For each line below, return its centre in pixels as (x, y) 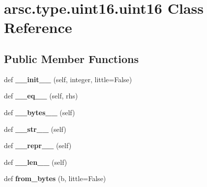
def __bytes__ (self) (40, 112)
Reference (38, 27)
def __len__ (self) (36, 162)
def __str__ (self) (35, 129)
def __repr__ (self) (38, 145)
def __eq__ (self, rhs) (41, 96)
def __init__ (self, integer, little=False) (68, 79)
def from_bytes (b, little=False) (55, 178)
